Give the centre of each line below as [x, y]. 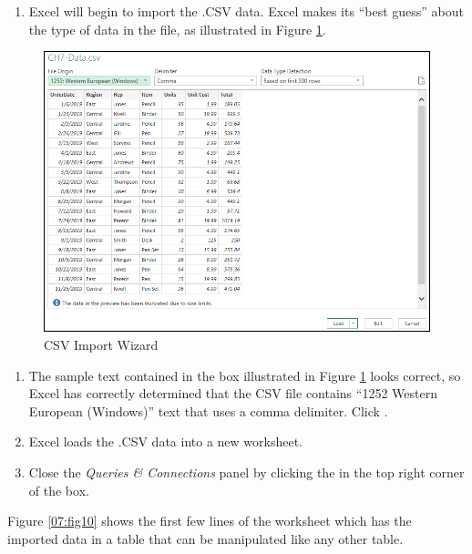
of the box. [59, 490]
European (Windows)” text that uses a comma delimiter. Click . [208, 410]
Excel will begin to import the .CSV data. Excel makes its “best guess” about [246, 11]
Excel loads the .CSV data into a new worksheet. [165, 441]
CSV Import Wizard [101, 344]
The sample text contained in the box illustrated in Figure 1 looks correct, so [245, 375]
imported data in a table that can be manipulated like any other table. [205, 538]
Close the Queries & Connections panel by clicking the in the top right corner [246, 472]
